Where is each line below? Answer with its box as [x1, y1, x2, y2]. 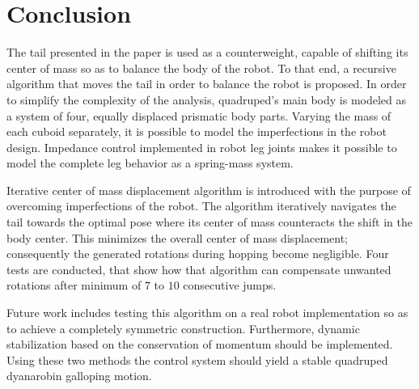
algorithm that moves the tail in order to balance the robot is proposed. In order [6, 75, 407, 92]
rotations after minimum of [6, 277, 142, 294]
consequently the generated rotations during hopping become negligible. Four [6, 245, 389, 262]
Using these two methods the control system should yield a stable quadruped [6, 351, 388, 368]
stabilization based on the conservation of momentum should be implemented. [6, 336, 393, 353]
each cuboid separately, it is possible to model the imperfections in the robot [6, 123, 387, 140]
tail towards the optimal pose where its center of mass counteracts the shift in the [6, 214, 413, 230]
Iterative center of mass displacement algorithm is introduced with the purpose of [6, 181, 411, 198]
